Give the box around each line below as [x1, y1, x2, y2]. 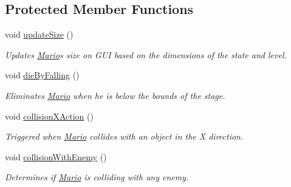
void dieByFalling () [5, 69, 80, 81]
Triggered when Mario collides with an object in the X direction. [5, 130, 244, 143]
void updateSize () [5, 28, 74, 41]
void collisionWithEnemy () [5, 150, 107, 163]
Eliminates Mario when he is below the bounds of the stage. [5, 89, 225, 101]
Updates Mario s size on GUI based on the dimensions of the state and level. [5, 48, 287, 61]
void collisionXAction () [5, 109, 94, 122]
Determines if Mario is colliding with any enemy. [5, 171, 189, 183]
